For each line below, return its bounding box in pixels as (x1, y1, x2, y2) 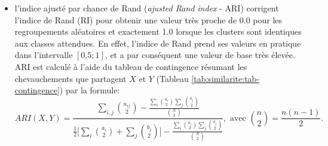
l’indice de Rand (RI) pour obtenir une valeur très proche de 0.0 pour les (14, 13, 283, 26)
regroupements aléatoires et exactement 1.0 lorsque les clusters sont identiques (14, 25, 302, 38)
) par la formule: (59, 84, 120, 96)
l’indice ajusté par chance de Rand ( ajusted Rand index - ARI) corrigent (14, 2, 279, 14)
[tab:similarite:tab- (191, 72, 260, 84)
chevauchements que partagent (14, 72, 127, 84)
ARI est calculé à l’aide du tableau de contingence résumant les (14, 60, 247, 72)
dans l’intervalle (14, 48, 73, 61)
